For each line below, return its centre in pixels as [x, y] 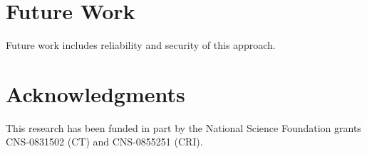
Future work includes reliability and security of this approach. [141, 45]
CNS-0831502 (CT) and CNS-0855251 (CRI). [104, 142]
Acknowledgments [95, 93]
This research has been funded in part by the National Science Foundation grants [183, 127]
